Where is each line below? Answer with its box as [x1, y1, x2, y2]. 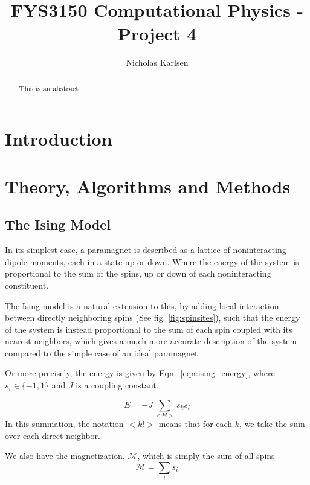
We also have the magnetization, [5, 449, 125, 462]
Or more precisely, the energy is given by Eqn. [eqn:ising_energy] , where [5, 367, 275, 379]
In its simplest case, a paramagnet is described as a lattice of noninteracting [5, 243, 286, 256]
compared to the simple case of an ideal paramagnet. [5, 346, 201, 359]
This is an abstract [19, 83, 79, 93]
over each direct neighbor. [5, 429, 101, 442]
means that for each [158, 417, 233, 429]
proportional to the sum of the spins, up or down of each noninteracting [5, 267, 271, 280]
